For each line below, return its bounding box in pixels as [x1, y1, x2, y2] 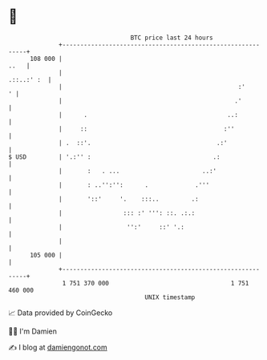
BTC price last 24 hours [130, 34, 214, 42]
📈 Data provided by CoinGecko [8, 308, 113, 318]
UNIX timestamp [144, 293, 196, 301]
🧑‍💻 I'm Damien [8, 326, 58, 336]
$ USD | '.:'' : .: [8, 152, 220, 161]
